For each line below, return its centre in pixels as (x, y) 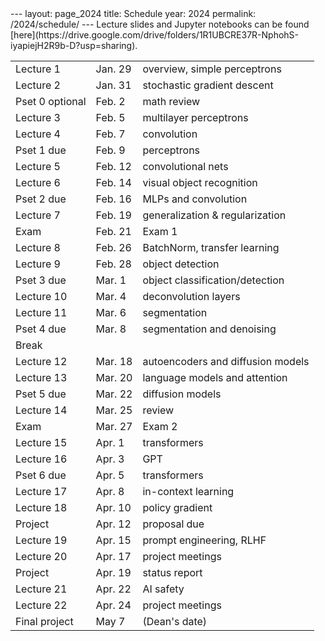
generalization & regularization (214, 215)
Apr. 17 (113, 556)
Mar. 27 (114, 426)
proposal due (173, 524)
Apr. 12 (113, 524)
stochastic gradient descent (208, 85)
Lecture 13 (41, 377)
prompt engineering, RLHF (204, 540)
